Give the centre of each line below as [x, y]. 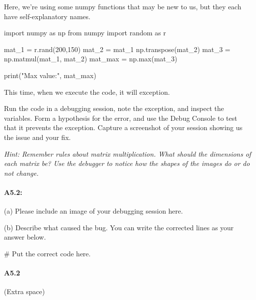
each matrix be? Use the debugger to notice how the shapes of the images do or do [127, 163]
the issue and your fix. [37, 137]
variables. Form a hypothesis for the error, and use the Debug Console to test [121, 118]
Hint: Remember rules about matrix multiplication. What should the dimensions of [128, 153]
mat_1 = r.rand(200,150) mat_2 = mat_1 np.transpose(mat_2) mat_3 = [117, 49]
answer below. [25, 237]
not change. [21, 173]
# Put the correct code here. [47, 253]
